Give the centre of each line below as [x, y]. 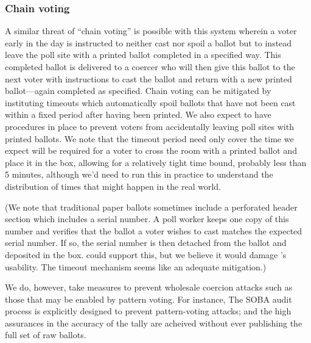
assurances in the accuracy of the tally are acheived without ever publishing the [154, 323]
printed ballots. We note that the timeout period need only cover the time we [149, 138]
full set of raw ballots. [46, 335]
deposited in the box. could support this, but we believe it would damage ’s [146, 254]
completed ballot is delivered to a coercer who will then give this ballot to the [150, 67]
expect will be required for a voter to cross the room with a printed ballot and [151, 150]
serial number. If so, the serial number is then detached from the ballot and [146, 243]
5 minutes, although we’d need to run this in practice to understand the [139, 174]
